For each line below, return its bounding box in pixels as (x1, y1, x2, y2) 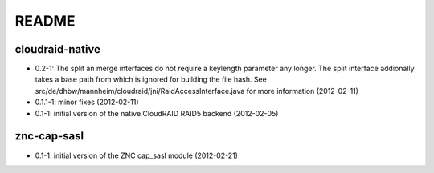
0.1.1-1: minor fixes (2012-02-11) (35, 97, 139, 107)
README (14, 12, 76, 30)
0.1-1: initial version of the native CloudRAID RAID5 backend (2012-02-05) (35, 108, 279, 118)
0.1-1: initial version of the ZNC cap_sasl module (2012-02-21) (35, 151, 239, 160)
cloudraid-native (14, 42, 100, 56)
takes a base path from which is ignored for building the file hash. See (35, 74, 267, 84)
